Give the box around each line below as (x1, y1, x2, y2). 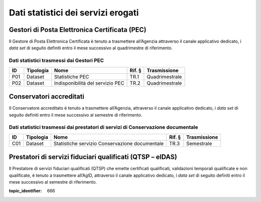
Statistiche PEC (54, 73, 89, 80)
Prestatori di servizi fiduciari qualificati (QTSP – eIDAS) (9, 153, 177, 161)
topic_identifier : (9, 188, 42, 194)
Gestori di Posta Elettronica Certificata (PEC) (9, 26, 147, 34)
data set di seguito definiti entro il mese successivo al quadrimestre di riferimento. (9, 45, 173, 51)
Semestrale (186, 140, 212, 147)
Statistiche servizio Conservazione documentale (53, 140, 164, 147)
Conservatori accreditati (9, 92, 85, 101)
